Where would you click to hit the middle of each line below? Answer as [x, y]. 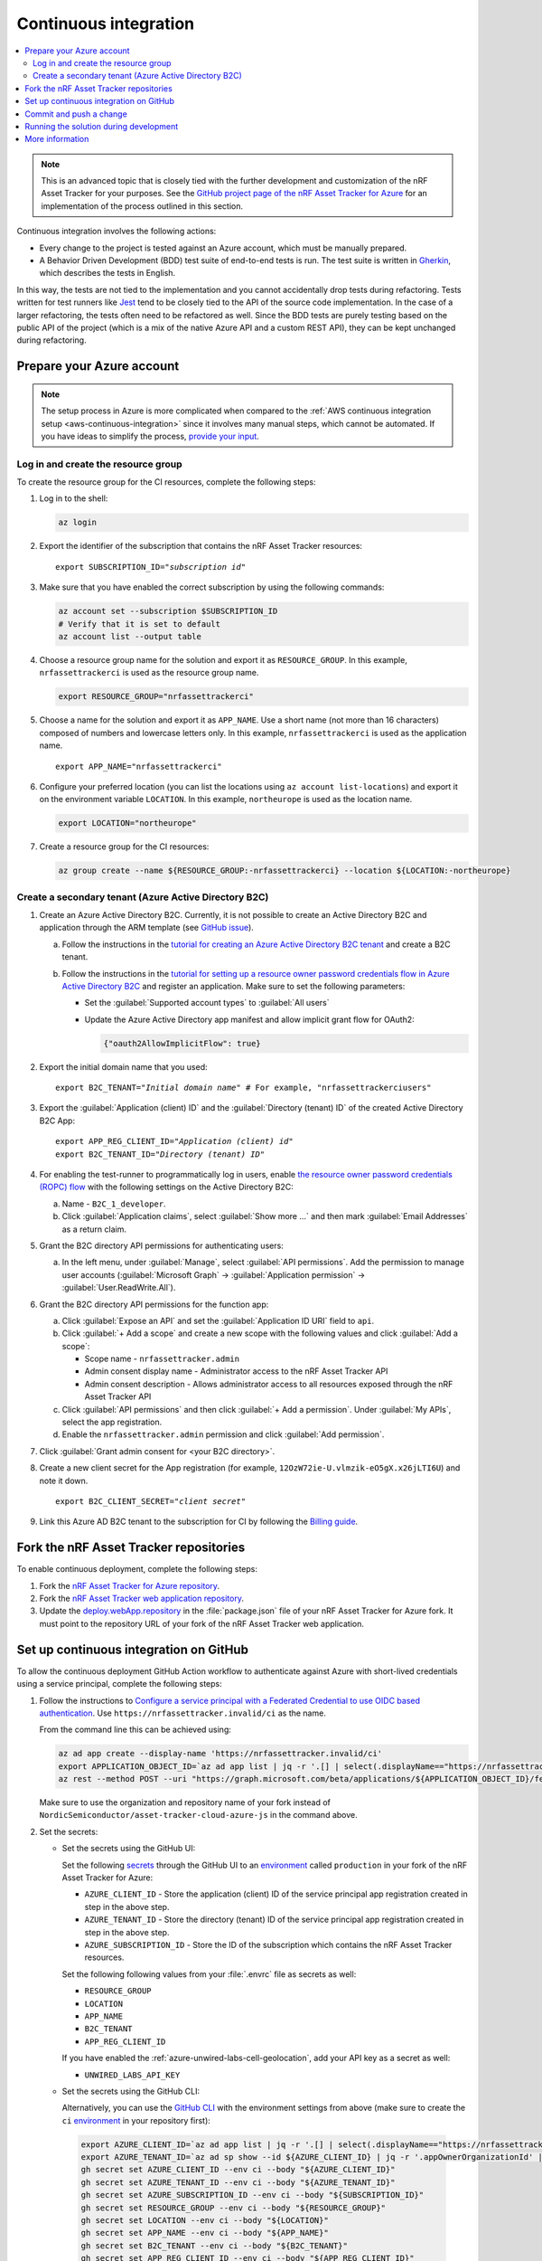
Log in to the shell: [74, 498]
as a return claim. [94, 1229]
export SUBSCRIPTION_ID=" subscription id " [151, 567]
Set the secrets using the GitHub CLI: [131, 2091]
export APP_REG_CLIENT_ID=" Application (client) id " [174, 1141]
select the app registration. [112, 1422]
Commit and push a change [76, 114]
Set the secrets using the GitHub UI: [129, 1849]
